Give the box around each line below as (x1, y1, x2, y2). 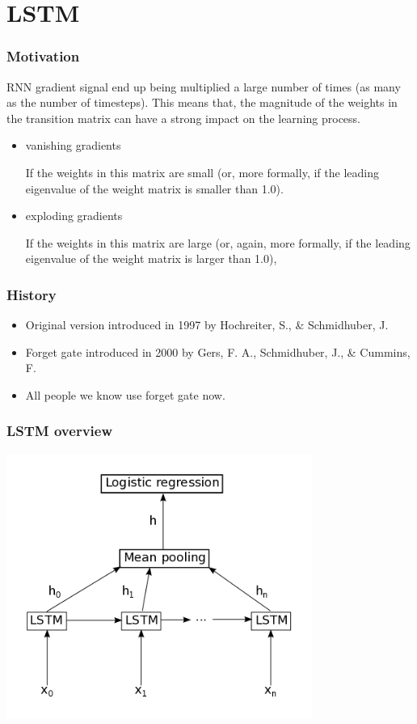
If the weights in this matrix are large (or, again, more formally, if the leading (25, 234, 411, 251)
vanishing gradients (25, 137, 121, 154)
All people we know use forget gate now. (25, 386, 225, 403)
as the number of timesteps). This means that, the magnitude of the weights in (6, 94, 398, 111)
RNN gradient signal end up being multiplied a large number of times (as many (6, 78, 401, 95)
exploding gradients (25, 207, 123, 224)
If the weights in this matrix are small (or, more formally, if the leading (25, 163, 379, 180)
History (6, 284, 57, 304)
